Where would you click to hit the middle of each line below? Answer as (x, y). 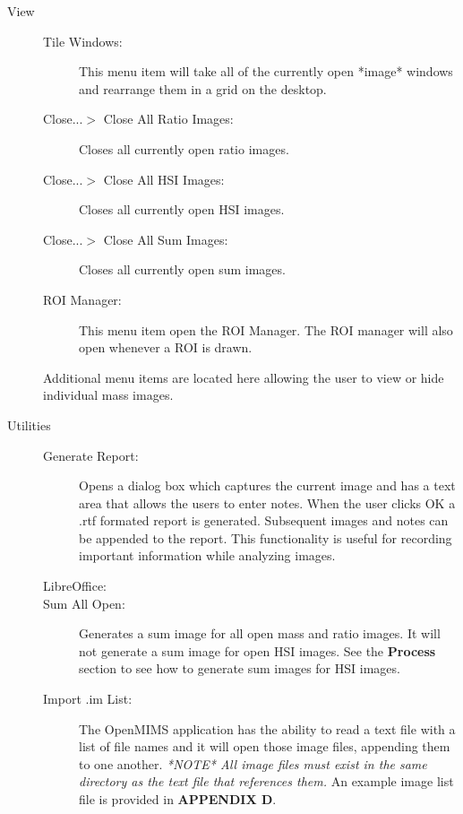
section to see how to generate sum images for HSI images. (240, 668)
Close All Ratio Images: (168, 119)
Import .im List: (88, 699)
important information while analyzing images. (207, 555)
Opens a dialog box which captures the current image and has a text (267, 485)
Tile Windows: (83, 41)
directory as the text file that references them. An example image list (266, 781)
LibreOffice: (75, 586)
